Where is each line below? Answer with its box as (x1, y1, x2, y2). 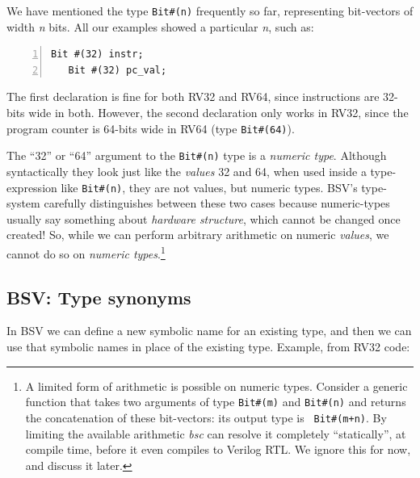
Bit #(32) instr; (51, 48, 144, 61)
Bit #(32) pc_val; (68, 64, 167, 76)
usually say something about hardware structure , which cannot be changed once (6, 210, 401, 227)
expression (6, 178, 57, 195)
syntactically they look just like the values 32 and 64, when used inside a (6, 162, 367, 179)
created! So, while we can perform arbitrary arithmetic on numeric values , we (6, 226, 389, 243)
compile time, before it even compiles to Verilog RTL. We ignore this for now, (25, 441, 411, 458)
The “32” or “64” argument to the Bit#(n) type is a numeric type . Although (6, 147, 387, 164)
